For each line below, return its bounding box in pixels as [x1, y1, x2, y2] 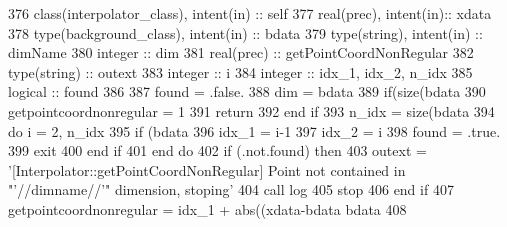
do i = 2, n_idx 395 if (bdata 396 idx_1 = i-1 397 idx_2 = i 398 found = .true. [8, 120, 501, 141]
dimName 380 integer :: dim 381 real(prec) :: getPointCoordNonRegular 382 [8, 42, 474, 63]
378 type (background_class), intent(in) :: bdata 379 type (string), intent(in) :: [8, 22, 483, 43]
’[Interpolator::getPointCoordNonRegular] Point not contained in [8, 159, 406, 180]
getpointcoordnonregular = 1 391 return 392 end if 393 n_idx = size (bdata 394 [8, 100, 495, 121]
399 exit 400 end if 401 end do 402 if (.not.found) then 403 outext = [8, 140, 427, 161]
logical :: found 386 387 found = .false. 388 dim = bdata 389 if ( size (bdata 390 [8, 81, 486, 102]
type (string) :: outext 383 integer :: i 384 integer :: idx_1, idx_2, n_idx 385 [8, 61, 473, 82]
